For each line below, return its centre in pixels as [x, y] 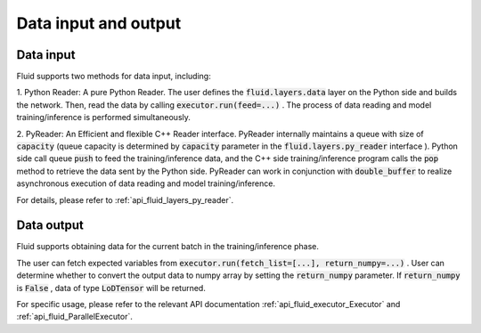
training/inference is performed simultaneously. [104, 118]
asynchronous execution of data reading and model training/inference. [146, 183]
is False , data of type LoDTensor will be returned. [111, 288]
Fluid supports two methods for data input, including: [114, 77]
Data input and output [99, 23]
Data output [50, 226]
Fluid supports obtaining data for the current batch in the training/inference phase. [168, 247]
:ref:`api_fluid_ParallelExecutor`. [74, 317]
